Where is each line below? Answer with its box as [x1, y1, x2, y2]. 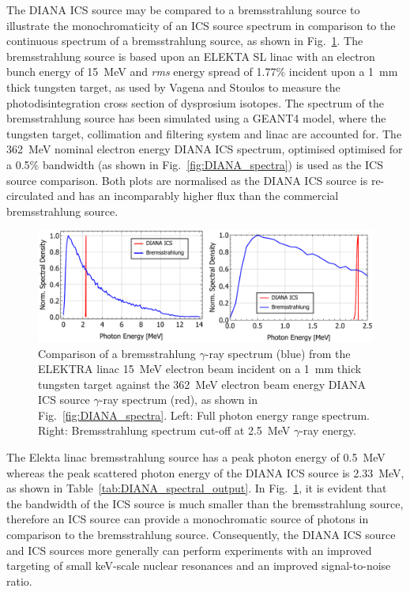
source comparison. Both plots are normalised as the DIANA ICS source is [6, 172, 368, 188]
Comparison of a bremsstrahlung [38, 345, 196, 361]
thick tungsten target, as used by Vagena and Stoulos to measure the [6, 78, 340, 95]
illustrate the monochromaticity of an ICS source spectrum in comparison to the [6, 17, 396, 33]
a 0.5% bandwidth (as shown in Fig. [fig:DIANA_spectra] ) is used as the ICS [6, 156, 383, 172]
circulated [6, 187, 54, 204]
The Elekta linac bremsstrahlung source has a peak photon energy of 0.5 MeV [6, 449, 386, 466]
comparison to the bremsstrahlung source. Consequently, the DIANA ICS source [6, 526, 396, 543]
